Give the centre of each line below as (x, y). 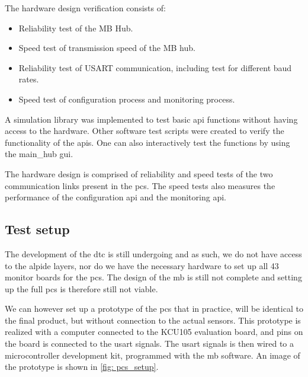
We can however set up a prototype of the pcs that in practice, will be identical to (154, 309)
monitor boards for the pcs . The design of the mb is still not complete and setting (153, 277)
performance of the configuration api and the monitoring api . (115, 197)
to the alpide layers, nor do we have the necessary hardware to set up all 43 (142, 265)
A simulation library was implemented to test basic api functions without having (151, 119)
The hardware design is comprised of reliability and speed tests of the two (139, 173)
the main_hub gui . (39, 154)
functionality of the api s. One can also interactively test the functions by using (147, 142)
